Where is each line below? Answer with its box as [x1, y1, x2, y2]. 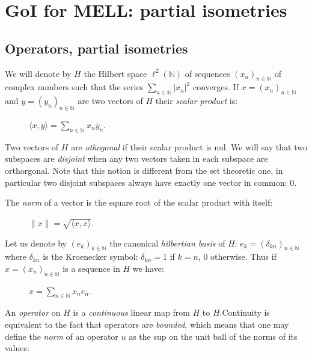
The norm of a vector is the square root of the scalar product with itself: [5, 196, 273, 209]
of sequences [185, 67, 230, 79]
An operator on [5, 306, 61, 319]
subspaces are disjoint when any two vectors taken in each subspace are [5, 152, 268, 165]
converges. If [192, 81, 239, 93]
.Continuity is [219, 306, 270, 319]
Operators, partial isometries [5, 38, 188, 57]
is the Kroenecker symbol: [43, 250, 138, 263]
